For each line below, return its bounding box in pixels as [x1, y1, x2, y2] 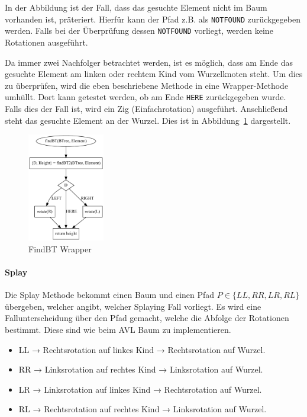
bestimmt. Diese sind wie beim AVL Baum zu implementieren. [5, 323, 231, 336]
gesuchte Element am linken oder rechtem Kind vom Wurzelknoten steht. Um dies [5, 68, 303, 80]
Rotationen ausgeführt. [5, 36, 88, 48]
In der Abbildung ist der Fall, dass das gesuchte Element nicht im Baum [5, 1, 267, 13]
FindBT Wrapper [28, 242, 92, 255]
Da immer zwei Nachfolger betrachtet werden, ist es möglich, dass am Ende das [5, 56, 293, 68]
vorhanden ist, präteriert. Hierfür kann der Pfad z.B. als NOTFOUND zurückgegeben [5, 12, 300, 25]
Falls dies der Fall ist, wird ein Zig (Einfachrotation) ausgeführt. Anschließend [5, 102, 288, 114]
